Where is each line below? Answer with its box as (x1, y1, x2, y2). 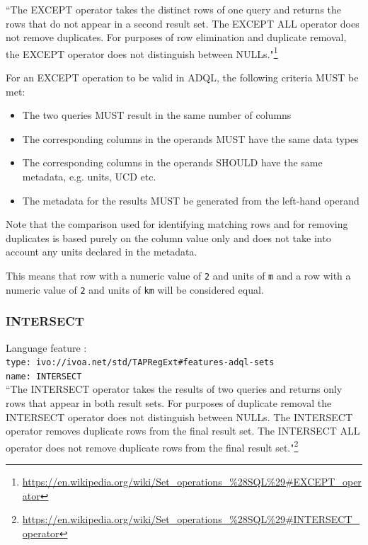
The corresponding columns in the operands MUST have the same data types (22, 131, 359, 146)
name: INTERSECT (6, 371, 82, 381)
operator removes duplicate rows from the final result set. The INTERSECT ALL (6, 423, 360, 438)
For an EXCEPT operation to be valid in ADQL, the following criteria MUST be (6, 70, 359, 85)
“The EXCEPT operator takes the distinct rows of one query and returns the (6, 2, 342, 16)
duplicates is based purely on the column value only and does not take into (6, 230, 331, 245)
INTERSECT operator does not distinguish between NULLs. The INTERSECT (6, 409, 352, 424)
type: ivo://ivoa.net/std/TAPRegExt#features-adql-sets (6, 357, 275, 368)
